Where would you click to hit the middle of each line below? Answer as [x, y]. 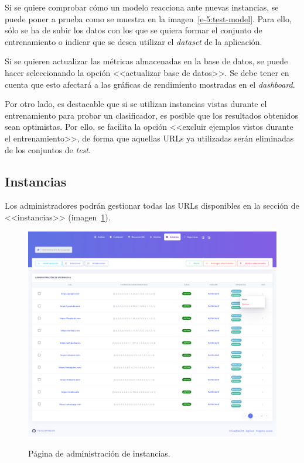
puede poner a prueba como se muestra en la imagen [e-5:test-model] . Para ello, [148, 18]
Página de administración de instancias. [99, 453]
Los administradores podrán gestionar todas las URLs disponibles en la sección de [152, 205]
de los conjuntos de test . [48, 149]
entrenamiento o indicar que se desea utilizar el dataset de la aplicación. [134, 41]
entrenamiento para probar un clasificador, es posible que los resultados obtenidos [151, 115]
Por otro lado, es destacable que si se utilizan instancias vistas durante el [136, 104]
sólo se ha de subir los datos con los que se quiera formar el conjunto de [134, 30]
